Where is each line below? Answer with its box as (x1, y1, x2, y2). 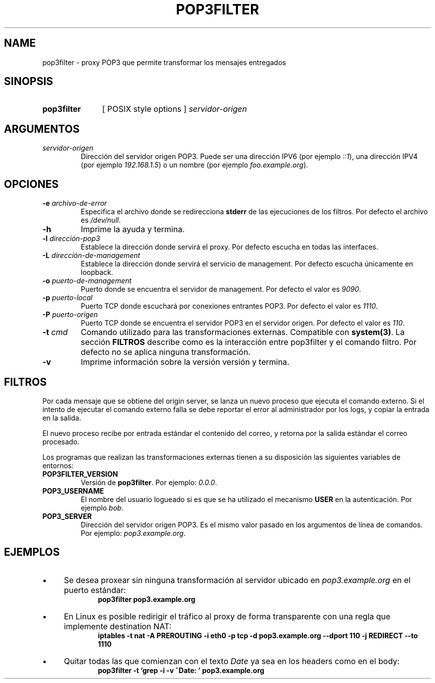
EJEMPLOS (4, 546, 60, 559)
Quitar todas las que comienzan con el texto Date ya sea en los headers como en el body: (64, 656, 400, 666)
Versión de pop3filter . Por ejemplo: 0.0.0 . (80, 478, 217, 487)
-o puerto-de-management (42, 276, 132, 285)
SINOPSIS (4, 75, 53, 88)
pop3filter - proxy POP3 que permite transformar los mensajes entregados (42, 58, 286, 67)
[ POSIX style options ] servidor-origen (102, 104, 247, 114)
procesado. (42, 437, 79, 446)
